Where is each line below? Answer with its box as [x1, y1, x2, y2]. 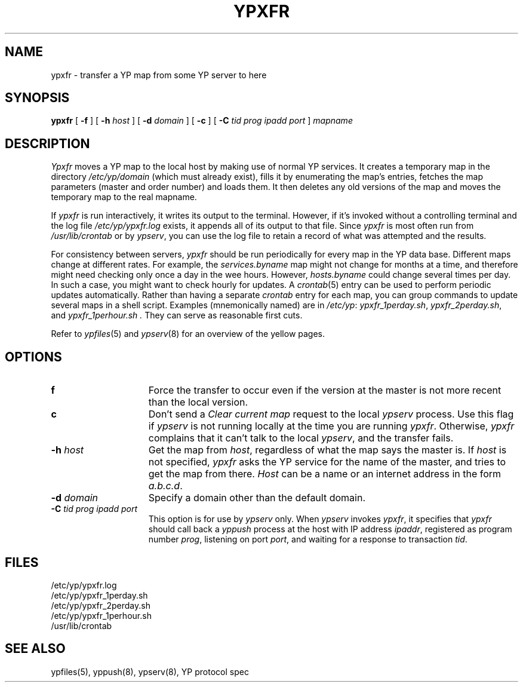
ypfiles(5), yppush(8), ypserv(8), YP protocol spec [51, 666, 249, 677]
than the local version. [148, 396, 248, 409]
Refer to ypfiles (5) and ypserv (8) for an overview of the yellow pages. [51, 329, 325, 339]
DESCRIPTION [5, 136, 90, 151]
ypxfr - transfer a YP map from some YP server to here [51, 69, 267, 80]
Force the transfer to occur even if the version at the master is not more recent [148, 384, 502, 397]
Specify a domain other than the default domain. [148, 492, 365, 504]
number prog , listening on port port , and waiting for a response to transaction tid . [148, 534, 467, 545]
